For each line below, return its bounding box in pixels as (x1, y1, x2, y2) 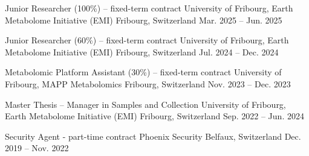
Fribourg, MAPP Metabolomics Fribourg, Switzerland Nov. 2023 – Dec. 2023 (5, 77, 291, 90)
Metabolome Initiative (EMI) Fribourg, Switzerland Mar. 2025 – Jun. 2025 (5, 13, 282, 26)
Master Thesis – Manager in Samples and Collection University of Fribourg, (5, 98, 286, 110)
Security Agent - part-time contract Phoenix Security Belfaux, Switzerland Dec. (5, 129, 301, 142)
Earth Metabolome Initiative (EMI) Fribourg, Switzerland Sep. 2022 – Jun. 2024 (5, 110, 304, 122)
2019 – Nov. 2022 (5, 142, 69, 154)
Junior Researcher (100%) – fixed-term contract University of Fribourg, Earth (5, 2, 293, 14)
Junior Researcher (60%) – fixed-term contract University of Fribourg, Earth (5, 34, 289, 46)
